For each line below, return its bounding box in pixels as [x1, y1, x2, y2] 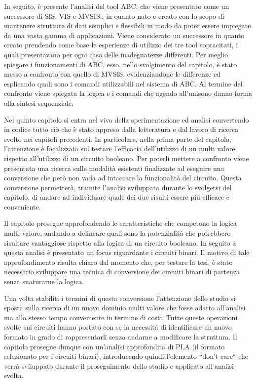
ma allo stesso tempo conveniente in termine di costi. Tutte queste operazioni [4, 312, 238, 322]
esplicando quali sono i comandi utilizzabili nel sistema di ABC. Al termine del [4, 78, 243, 88]
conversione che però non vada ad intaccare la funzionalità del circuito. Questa [4, 172, 242, 183]
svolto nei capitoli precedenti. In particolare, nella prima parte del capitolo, [4, 133, 231, 144]
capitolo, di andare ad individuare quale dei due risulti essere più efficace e [4, 192, 229, 202]
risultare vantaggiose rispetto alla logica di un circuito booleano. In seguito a [4, 237, 236, 248]
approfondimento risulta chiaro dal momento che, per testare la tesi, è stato [4, 256, 233, 267]
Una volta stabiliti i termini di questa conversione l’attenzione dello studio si [4, 293, 236, 303]
